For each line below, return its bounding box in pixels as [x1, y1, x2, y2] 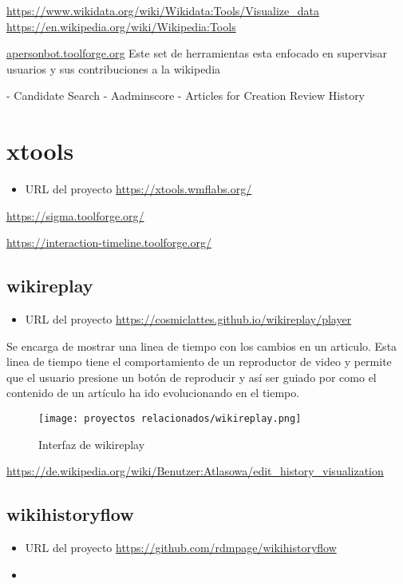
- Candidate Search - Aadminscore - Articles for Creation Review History [6, 87, 365, 104]
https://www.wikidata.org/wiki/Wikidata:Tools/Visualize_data [6, 2, 319, 18]
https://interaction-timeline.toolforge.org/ [6, 234, 211, 251]
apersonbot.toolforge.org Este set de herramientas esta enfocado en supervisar [6, 45, 388, 62]
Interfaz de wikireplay [38, 435, 145, 452]
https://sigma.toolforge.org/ [6, 207, 144, 224]
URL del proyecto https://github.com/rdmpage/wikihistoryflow [25, 539, 337, 556]
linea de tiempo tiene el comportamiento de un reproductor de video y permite [6, 353, 392, 370]
